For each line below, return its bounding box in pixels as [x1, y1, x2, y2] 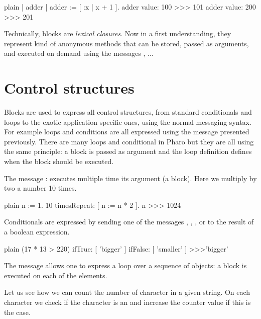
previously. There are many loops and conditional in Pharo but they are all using [4, 136, 254, 146]
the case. [4, 306, 31, 317]
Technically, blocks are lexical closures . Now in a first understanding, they [4, 28, 231, 39]
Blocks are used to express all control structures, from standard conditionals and [4, 107, 252, 117]
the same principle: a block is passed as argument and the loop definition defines [4, 146, 252, 156]
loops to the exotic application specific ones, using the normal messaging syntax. [4, 116, 251, 127]
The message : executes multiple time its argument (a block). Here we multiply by [4, 173, 257, 183]
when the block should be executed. [4, 156, 114, 167]
